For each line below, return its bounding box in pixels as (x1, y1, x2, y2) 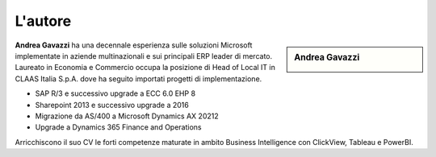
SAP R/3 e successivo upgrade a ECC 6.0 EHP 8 (35, 89, 196, 98)
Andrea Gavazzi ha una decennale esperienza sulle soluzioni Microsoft (15, 40, 253, 50)
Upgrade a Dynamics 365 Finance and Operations (35, 122, 202, 132)
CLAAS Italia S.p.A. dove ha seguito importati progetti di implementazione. (15, 73, 262, 84)
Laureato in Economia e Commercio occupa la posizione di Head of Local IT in (15, 63, 276, 72)
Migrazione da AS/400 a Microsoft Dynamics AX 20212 (35, 111, 219, 121)
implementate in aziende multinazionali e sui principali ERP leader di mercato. (15, 51, 273, 60)
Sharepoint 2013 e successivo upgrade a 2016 (35, 100, 189, 109)
